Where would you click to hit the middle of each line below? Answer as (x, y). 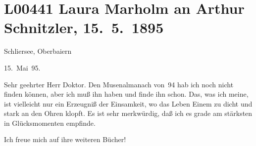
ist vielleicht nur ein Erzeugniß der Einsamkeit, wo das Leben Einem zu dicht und (128, 103)
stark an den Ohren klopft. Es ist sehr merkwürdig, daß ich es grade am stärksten (128, 113)
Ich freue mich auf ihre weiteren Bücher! (65, 139)
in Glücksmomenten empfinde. (50, 123)
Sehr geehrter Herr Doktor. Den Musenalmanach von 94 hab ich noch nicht (119, 84)
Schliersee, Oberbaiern (38, 51)
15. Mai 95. (22, 67)
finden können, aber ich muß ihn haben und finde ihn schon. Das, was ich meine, (126, 94)
